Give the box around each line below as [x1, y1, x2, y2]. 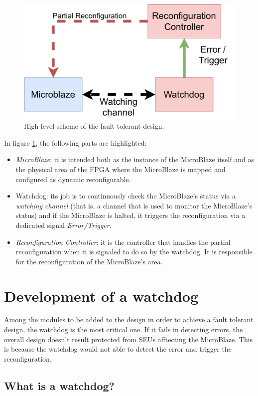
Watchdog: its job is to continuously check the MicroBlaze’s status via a [15, 191, 236, 201]
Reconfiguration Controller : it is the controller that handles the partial [15, 236, 231, 247]
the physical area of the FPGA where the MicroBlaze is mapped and [15, 164, 226, 174]
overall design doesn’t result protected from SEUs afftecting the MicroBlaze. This [4, 334, 253, 344]
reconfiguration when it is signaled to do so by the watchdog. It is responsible [15, 246, 253, 257]
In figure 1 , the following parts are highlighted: [4, 137, 147, 148]
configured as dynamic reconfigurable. [15, 174, 131, 184]
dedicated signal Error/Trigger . [15, 219, 112, 230]
